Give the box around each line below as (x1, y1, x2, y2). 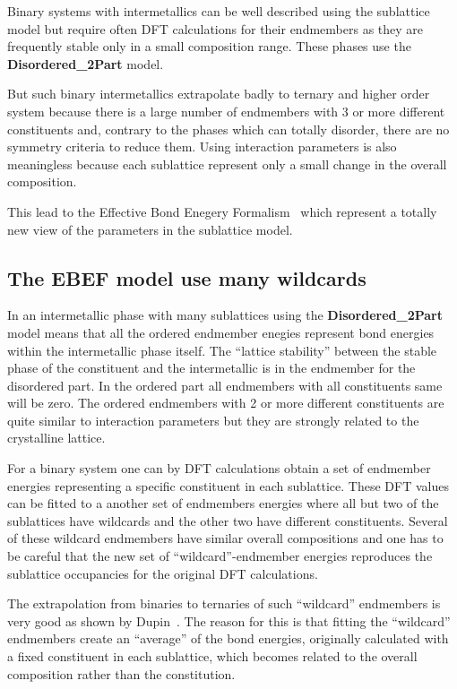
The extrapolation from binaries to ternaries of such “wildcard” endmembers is (7, 594, 441, 613)
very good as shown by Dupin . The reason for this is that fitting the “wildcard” (7, 611, 451, 630)
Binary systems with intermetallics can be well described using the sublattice (7, 2, 430, 20)
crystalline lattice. (7, 428, 106, 447)
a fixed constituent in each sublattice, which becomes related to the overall (7, 647, 418, 666)
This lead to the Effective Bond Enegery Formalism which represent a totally (7, 202, 437, 220)
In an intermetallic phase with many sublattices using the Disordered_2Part (7, 306, 443, 324)
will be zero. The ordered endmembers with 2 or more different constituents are (7, 393, 444, 412)
